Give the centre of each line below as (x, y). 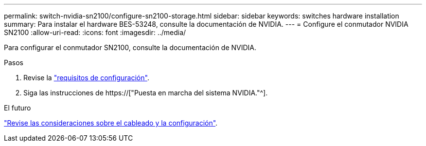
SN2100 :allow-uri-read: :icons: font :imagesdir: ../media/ (95, 32)
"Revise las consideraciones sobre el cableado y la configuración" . (111, 123)
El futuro (18, 108)
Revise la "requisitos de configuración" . (86, 78)
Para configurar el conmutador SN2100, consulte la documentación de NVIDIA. (130, 47)
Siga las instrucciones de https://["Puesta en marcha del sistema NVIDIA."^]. (146, 93)
